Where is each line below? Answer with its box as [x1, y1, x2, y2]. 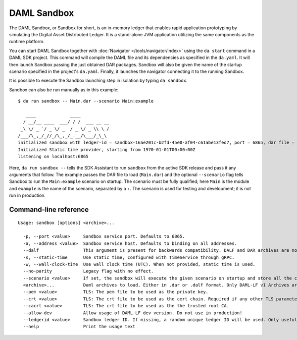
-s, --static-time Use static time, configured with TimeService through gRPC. [23, 254, 235, 260]
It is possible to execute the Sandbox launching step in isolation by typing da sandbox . [9, 77, 188, 84]
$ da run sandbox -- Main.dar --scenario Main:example [18, 98, 154, 104]
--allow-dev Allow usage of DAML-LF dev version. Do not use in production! [23, 310, 243, 316]
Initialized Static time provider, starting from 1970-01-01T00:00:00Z [18, 147, 196, 152]
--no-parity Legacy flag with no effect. [23, 268, 154, 274]
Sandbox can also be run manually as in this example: [9, 87, 119, 93]
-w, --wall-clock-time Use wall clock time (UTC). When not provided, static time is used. [23, 261, 256, 267]
